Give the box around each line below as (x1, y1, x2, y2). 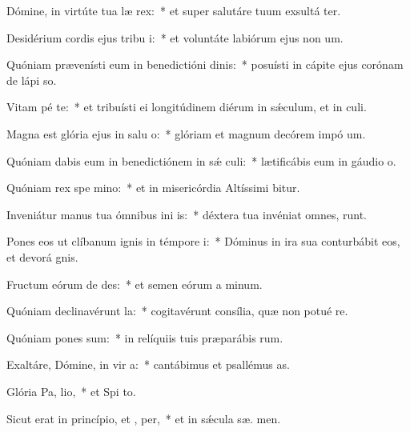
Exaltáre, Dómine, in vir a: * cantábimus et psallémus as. (6, 356, 290, 373)
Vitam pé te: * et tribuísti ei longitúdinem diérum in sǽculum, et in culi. (6, 98, 367, 115)
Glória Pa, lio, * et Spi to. (6, 382, 136, 399)
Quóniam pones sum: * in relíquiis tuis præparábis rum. (6, 329, 283, 346)
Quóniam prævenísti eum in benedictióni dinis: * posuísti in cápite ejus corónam (6, 56, 404, 73)
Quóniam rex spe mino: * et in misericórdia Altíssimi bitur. (6, 179, 300, 196)
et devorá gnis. (6, 248, 78, 265)
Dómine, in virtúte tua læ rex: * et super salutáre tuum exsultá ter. (6, 2, 341, 18)
